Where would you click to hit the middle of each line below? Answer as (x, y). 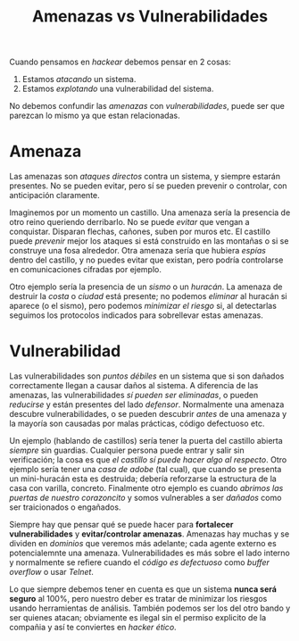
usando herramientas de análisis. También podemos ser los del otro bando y (150, 608)
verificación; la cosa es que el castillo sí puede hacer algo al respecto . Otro (148, 460)
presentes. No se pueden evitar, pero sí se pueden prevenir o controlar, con (148, 186)
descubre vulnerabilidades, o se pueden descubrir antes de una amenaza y (148, 414)
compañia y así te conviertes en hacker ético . (93, 628)
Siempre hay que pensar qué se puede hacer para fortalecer (121, 525)
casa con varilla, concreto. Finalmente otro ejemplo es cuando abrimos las (146, 488)
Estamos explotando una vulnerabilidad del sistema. (118, 89)
